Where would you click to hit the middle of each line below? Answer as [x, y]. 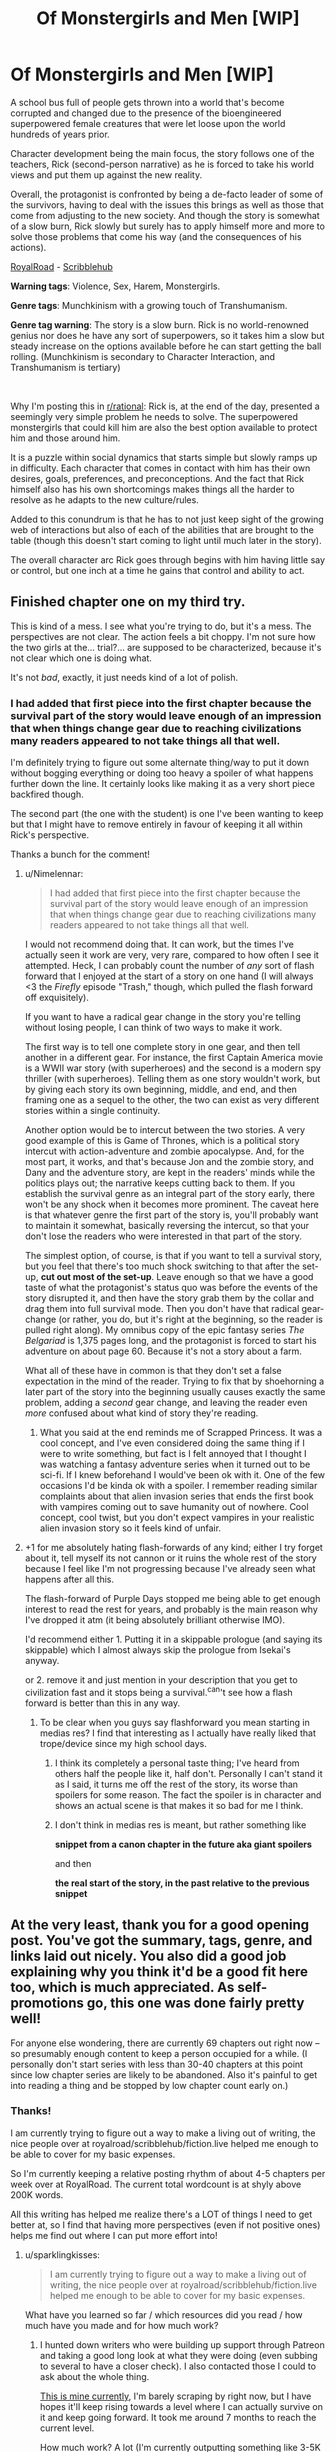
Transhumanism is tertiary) [66, 367]
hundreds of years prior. [60, 134]
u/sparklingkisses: [62, 2254]
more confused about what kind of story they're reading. [141, 1413]
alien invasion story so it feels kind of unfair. [130, 1528]
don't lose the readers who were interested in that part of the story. [163, 1236]
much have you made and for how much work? [121, 2325]
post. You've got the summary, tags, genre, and [161, 1940]
